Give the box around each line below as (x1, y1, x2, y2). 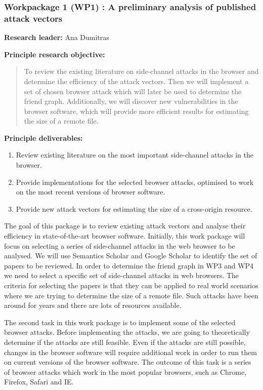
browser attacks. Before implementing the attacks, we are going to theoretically (4, 327, 250, 337)
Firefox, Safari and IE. (4, 376, 74, 387)
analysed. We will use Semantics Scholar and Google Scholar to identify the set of (4, 250, 257, 261)
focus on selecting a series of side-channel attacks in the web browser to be (4, 240, 235, 251)
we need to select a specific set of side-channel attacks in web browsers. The (4, 270, 239, 281)
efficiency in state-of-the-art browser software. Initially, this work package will (4, 230, 245, 241)
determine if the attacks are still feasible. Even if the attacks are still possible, (4, 336, 246, 347)
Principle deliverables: (4, 132, 83, 143)
